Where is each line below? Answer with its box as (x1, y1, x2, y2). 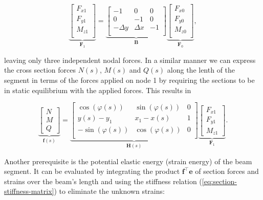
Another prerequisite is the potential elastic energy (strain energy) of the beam (4, 155, 252, 166)
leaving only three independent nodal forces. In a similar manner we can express (4, 54, 256, 65)
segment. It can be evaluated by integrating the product (4, 166, 180, 176)
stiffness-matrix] (4, 186, 54, 196)
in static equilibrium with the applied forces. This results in (4, 84, 191, 95)
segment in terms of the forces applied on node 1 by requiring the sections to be (4, 75, 255, 85)
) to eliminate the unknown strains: (54, 186, 165, 196)
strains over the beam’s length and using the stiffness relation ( (4, 175, 202, 186)
